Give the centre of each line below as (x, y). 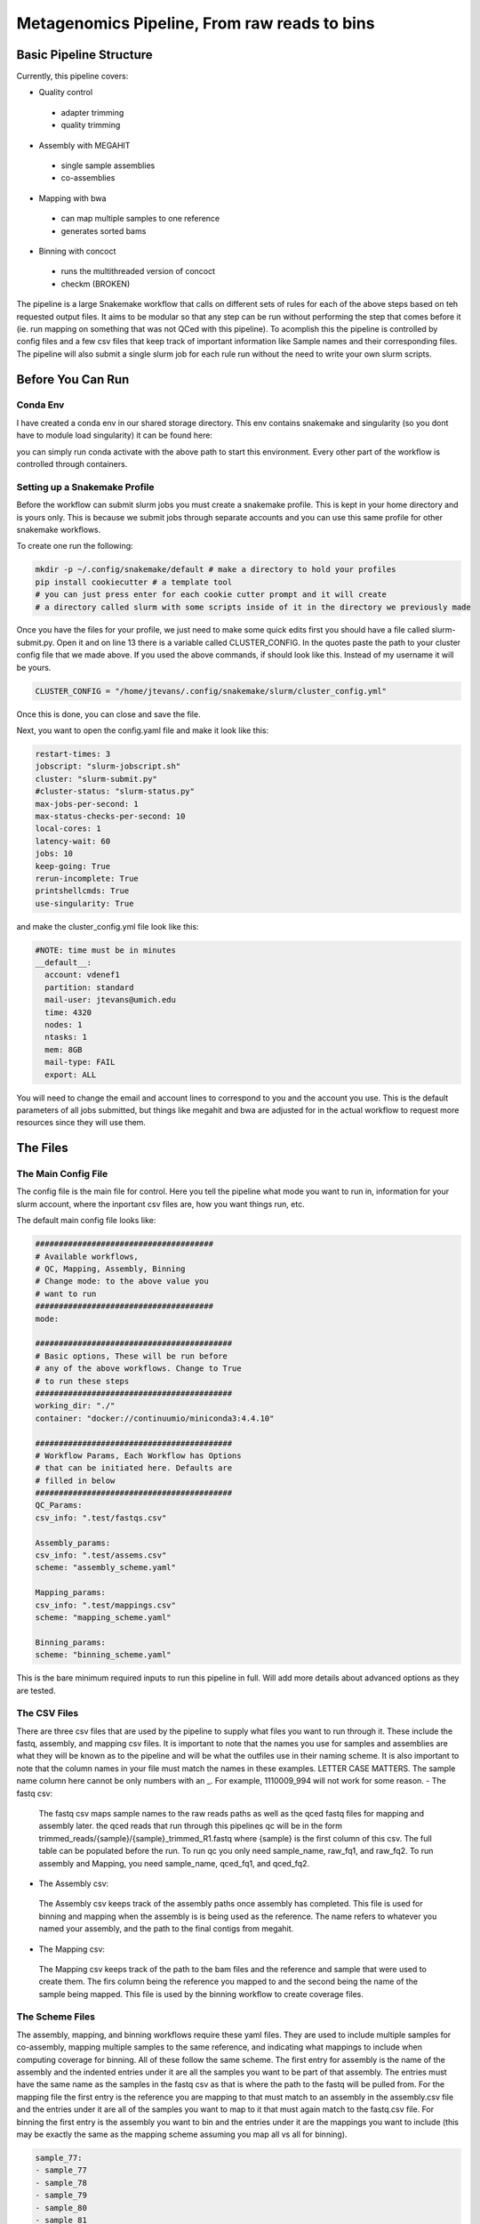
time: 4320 (68, 1012)
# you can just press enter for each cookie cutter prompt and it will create (211, 595)
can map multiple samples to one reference (140, 219)
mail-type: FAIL (80, 1062)
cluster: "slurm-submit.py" (96, 779)
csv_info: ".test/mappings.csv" (106, 1605)
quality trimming (91, 125)
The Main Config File (62, 1174)
